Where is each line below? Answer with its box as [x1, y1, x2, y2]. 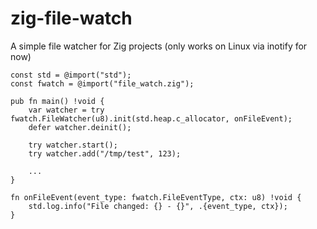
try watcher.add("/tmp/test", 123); [28, 148, 182, 159]
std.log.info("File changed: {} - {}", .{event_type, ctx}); [28, 201, 288, 211]
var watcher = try [28, 105, 105, 115]
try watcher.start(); [28, 140, 118, 150]
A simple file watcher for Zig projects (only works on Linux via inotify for [10, 40, 308, 52]
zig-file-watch [10, 7, 133, 30]
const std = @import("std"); [10, 70, 132, 80]
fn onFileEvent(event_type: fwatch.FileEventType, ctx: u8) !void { [10, 192, 302, 202]
